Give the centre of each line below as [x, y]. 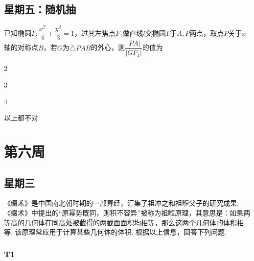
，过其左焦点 [95, 33]
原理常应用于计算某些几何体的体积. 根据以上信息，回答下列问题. [124, 232]
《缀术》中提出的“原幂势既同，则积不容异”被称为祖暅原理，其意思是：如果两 [127, 212]
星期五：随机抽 [40, 9]
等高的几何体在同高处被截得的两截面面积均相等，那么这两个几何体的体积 [120, 222]
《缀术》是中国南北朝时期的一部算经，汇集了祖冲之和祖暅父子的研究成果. [121, 203]
